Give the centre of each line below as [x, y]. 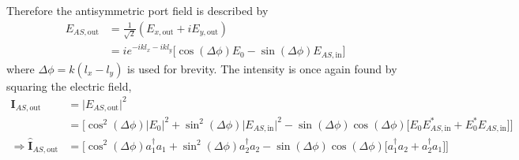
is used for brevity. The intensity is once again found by [262, 68]
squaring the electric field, [69, 86]
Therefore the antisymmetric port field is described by [137, 10]
